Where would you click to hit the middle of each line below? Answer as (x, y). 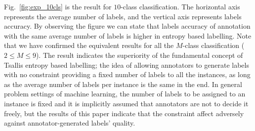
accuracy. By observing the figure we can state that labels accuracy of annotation (127, 26)
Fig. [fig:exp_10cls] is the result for (58, 6)
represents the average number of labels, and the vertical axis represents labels (123, 16)
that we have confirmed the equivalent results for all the (89, 45)
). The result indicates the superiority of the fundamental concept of (139, 55)
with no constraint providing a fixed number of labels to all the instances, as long (127, 74)
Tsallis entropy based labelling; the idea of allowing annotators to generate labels (127, 65)
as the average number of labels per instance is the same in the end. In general (123, 84)
